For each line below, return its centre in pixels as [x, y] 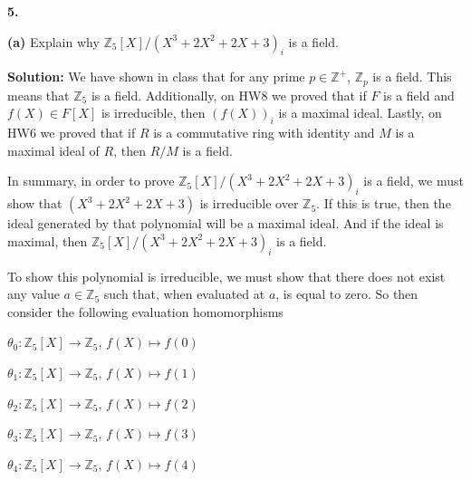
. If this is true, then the [384, 203]
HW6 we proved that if [72, 133]
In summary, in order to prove [91, 181]
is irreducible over [249, 203]
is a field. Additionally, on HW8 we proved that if [229, 95]
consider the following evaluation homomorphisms [145, 311]
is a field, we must [413, 181]
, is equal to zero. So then [347, 294]
